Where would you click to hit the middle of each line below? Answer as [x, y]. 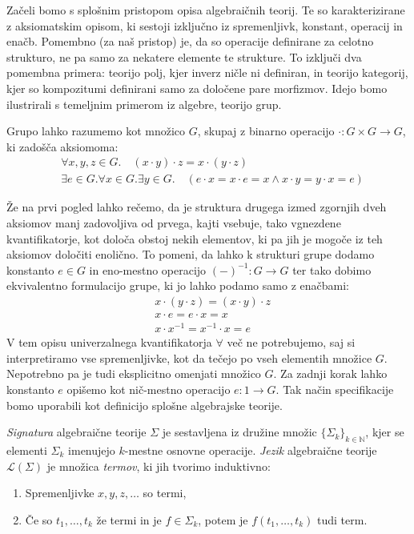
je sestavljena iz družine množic [239, 432]
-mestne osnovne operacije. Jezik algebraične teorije [251, 450]
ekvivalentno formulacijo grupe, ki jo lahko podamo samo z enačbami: [178, 285]
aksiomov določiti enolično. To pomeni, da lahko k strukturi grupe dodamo [191, 254]
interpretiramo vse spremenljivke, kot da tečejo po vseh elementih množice [189, 357]
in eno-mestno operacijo [148, 269]
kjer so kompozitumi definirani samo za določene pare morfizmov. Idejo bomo [197, 88]
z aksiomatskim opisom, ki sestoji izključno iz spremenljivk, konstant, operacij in [205, 25]
